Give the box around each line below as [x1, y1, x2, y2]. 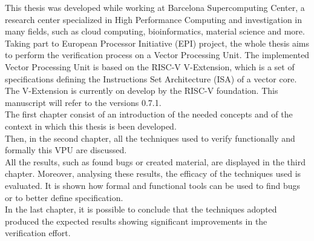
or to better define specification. [5, 191, 123, 203]
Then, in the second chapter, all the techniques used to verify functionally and [5, 131, 295, 144]
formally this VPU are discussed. [5, 144, 127, 156]
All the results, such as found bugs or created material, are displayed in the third [5, 155, 306, 168]
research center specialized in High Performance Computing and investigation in [5, 13, 303, 25]
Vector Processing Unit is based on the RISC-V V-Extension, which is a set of [5, 60, 295, 73]
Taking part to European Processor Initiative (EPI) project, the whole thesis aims [5, 36, 310, 49]
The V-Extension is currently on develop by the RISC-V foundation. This [5, 84, 278, 97]
